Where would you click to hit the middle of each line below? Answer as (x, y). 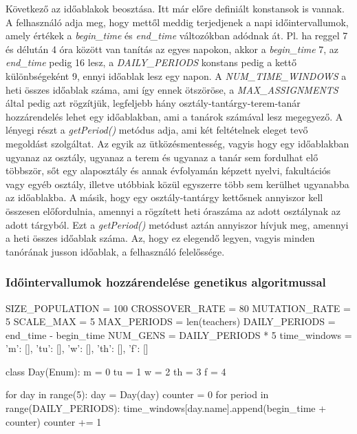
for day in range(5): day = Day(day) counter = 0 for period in (137, 394)
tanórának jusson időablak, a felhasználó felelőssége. (115, 251)
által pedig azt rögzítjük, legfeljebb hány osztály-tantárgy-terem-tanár (153, 103)
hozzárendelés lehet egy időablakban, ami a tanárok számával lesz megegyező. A (174, 116)
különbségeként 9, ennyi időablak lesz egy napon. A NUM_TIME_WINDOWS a (176, 75)
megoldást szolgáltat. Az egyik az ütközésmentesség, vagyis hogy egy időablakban (177, 143)
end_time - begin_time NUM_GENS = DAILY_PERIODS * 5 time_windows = (179, 334)
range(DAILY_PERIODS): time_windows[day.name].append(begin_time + (166, 408)
